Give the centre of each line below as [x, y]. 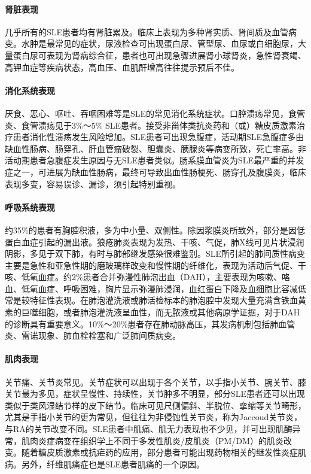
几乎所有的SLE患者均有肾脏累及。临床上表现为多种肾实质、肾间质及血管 [147, 31]
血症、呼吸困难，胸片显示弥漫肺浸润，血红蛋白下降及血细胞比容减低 [172, 288]
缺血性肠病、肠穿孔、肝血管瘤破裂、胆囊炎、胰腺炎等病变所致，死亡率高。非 [155, 148]
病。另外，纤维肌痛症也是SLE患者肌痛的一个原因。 [105, 464]
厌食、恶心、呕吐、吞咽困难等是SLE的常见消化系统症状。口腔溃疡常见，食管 [155, 113]
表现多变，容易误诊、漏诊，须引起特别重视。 [93, 183]
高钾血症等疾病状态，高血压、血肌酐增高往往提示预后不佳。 [122, 67]
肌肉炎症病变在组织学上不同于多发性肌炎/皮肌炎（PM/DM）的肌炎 [152, 440]
